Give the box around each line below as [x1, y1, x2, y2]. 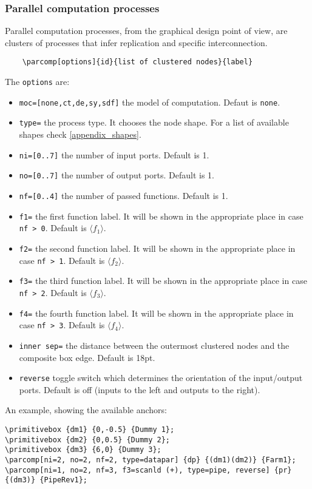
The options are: [5, 75, 70, 88]
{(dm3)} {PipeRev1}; [5, 476, 88, 485]
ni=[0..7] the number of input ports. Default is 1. [19, 148, 209, 161]
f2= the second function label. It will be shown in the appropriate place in [19, 241, 296, 254]
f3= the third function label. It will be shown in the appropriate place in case [19, 274, 307, 287]
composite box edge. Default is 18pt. [19, 351, 155, 363]
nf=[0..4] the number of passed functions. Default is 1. [19, 189, 228, 201]
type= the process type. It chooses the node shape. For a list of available [19, 116, 289, 129]
